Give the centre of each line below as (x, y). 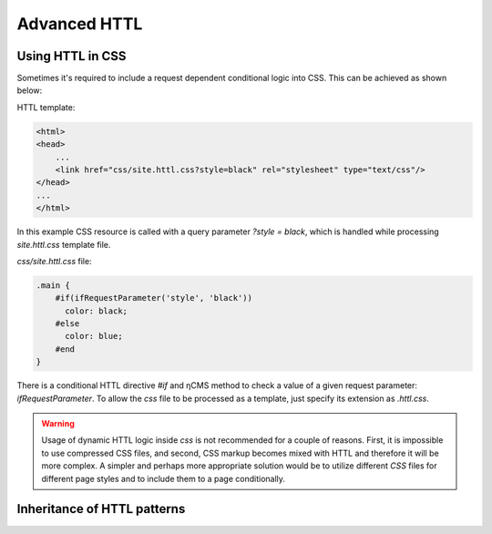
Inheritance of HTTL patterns (101, 509)
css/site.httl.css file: (54, 261)
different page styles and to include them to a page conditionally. (164, 478)
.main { (53, 285)
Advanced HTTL (80, 24)
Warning (58, 424)
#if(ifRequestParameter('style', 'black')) (154, 298)
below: (30, 90)
